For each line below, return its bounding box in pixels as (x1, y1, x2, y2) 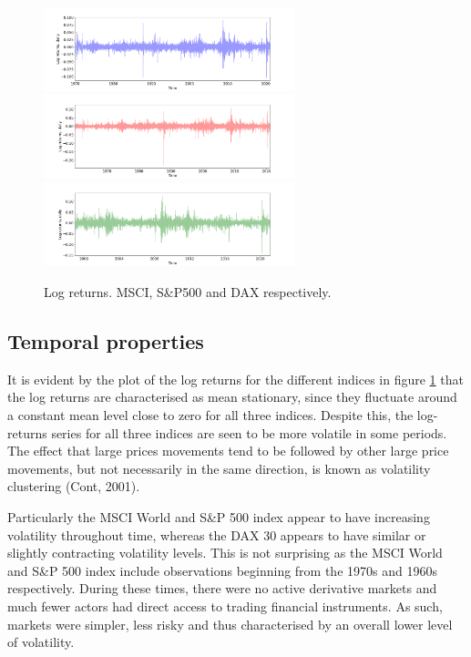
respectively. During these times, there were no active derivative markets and (7, 579, 437, 598)
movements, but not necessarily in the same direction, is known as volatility (7, 458, 431, 477)
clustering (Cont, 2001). (7, 477, 140, 496)
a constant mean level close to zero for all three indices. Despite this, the (7, 405, 414, 425)
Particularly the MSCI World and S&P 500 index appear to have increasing (7, 508, 430, 527)
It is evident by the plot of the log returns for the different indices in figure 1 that (7, 369, 464, 388)
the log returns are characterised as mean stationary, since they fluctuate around (7, 387, 457, 406)
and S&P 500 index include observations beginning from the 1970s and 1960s (7, 560, 437, 580)
